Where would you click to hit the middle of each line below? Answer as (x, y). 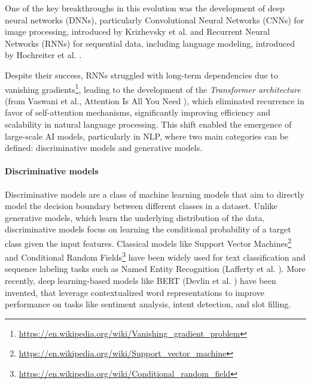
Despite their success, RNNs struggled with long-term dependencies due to (141, 75)
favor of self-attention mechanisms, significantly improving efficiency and (138, 112)
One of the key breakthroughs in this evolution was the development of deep (145, 8)
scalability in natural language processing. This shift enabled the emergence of (148, 124)
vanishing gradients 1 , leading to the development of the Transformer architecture (153, 88)
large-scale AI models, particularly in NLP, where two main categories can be (147, 136)
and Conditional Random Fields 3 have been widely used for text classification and (155, 256)
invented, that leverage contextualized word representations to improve (135, 292)
